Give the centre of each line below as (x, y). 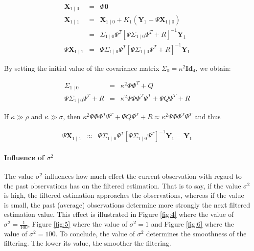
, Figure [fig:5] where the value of (78, 224)
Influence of (24, 157)
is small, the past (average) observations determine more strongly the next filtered (127, 204)
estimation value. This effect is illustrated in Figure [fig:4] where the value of (119, 214)
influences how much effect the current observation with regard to (143, 176)
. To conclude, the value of (95, 233)
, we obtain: (213, 68)
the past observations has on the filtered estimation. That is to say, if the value (123, 185)
